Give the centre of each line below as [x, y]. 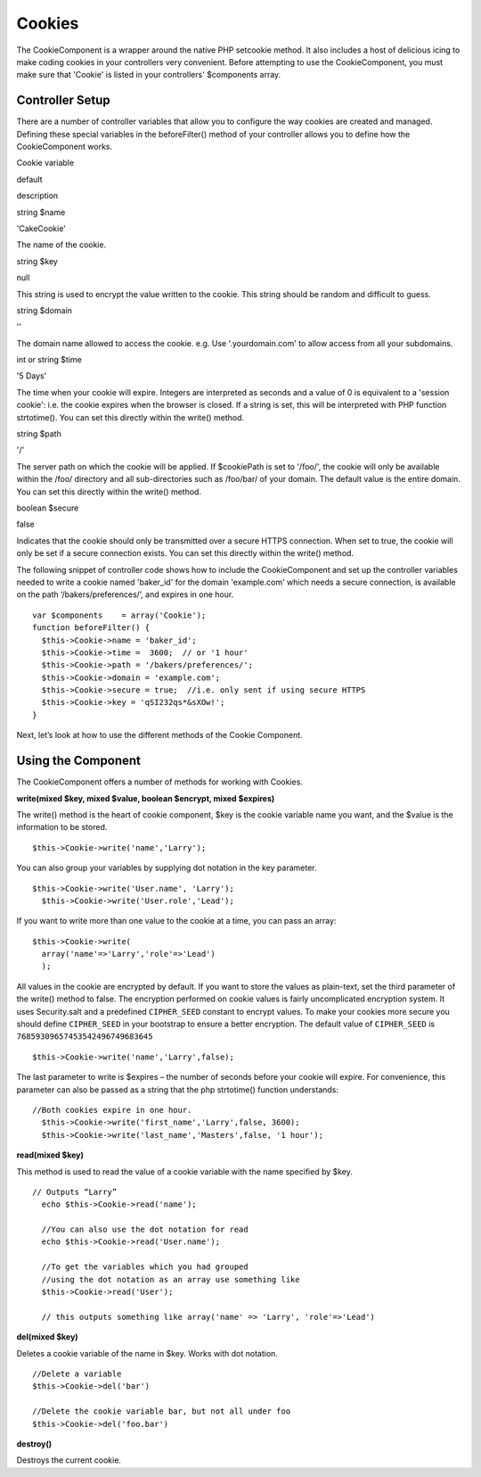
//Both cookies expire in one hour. [112, 1110]
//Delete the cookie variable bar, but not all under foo [162, 1411]
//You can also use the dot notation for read [145, 1230]
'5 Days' [32, 376]
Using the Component [79, 761]
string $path [39, 434]
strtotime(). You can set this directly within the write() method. [130, 417]
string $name [41, 212]
